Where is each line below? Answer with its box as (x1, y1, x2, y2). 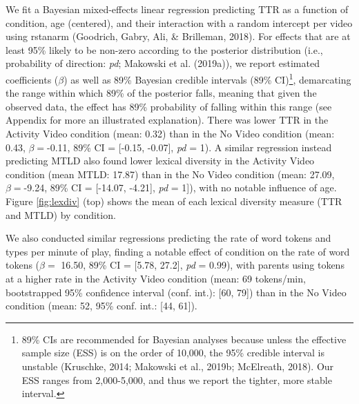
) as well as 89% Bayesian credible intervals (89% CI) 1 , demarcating (64, 70, 351, 86)
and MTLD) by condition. (6, 207, 116, 222)
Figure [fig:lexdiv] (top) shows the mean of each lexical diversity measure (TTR (6, 193, 342, 208)
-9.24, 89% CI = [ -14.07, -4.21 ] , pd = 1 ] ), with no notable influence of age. (23, 180, 337, 195)
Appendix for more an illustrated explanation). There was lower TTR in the (6, 113, 329, 127)
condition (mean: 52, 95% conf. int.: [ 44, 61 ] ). (6, 298, 197, 313)
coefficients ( (6, 72, 59, 86)
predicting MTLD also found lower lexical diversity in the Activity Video (6, 153, 315, 168)
